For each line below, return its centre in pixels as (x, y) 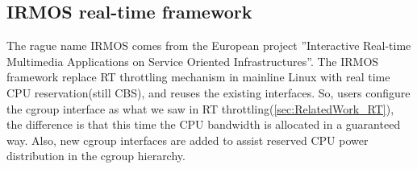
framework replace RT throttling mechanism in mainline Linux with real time (198, 77)
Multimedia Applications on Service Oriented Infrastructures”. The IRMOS (193, 61)
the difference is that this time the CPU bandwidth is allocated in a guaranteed (204, 124)
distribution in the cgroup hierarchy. (96, 156)
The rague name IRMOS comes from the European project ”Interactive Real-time (209, 45)
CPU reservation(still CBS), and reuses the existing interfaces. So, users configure (208, 92)
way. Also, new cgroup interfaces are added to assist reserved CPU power (188, 140)
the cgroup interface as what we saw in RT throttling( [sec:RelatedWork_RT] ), (200, 108)
